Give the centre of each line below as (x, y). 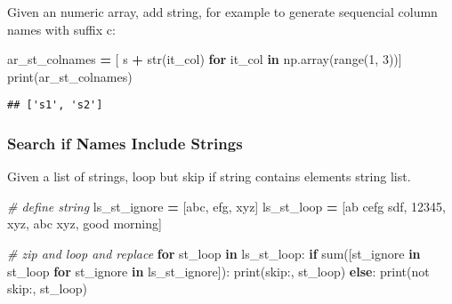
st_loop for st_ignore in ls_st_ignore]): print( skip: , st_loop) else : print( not (218, 271)
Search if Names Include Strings (125, 143)
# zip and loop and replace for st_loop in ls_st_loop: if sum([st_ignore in (214, 254)
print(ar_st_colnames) (70, 76)
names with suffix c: (61, 29)
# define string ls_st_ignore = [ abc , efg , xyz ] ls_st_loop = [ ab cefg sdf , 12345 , (226, 206)
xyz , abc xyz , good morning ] (85, 224)
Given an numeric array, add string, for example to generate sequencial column (222, 12)
